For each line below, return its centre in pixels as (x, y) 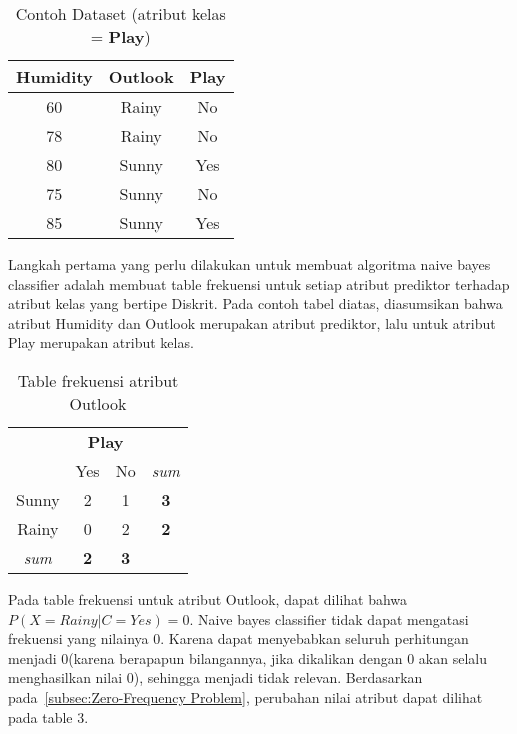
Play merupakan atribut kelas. (101, 342)
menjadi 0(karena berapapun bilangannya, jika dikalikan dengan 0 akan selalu (247, 657)
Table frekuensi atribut (98, 380)
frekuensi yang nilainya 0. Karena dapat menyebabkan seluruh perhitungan (238, 638)
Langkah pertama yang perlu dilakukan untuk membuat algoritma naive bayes (249, 264)
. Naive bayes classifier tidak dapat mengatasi (329, 618)
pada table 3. (48, 716)
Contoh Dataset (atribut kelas (120, 13)
